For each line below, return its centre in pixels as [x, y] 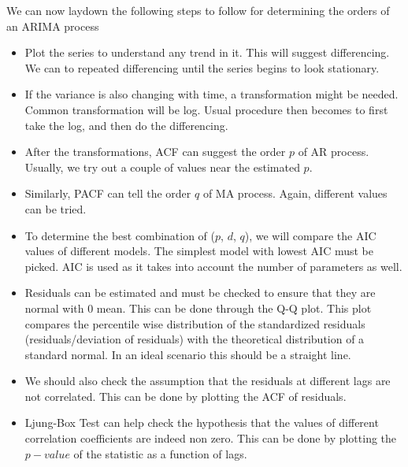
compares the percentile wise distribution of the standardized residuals [195, 323]
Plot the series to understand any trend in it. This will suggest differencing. [207, 52]
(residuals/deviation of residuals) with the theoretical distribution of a [195, 339]
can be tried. [56, 208]
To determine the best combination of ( [120, 235]
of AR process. [334, 152]
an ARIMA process [53, 26]
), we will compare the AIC [310, 235]
